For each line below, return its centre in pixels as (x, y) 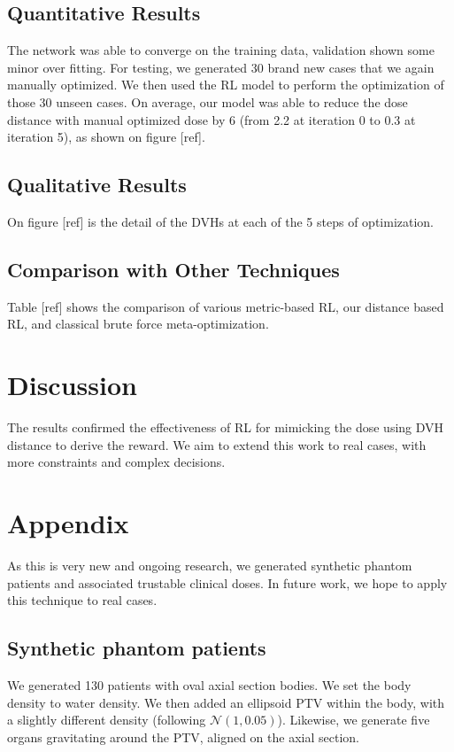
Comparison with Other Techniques (173, 269)
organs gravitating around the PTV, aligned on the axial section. (183, 736)
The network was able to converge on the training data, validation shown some (221, 50)
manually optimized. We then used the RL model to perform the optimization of (226, 85)
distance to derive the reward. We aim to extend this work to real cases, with (217, 444)
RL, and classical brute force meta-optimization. (138, 324)
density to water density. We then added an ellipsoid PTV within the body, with (226, 702)
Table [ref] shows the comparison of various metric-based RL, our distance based (226, 306)
